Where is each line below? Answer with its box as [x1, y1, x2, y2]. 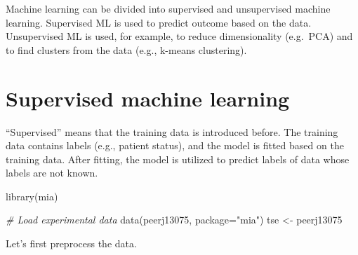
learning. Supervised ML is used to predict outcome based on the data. [6, 15, 312, 29]
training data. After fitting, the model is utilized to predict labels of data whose [6, 151, 350, 166]
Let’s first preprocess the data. [6, 236, 137, 251]
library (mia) [6, 188, 58, 203]
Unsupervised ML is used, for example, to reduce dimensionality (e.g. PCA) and [6, 29, 353, 43]
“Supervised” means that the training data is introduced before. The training [6, 124, 338, 139]
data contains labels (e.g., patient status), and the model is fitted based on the [6, 138, 344, 153]
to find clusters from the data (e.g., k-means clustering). [6, 42, 247, 57]
